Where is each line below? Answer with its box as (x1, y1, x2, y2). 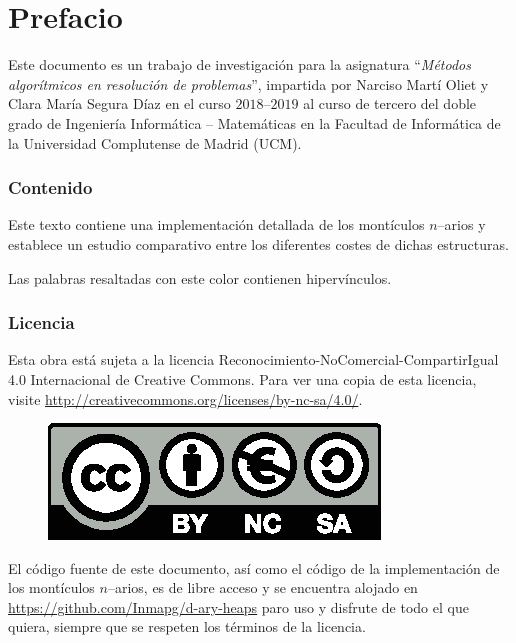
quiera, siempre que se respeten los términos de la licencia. (8, 616, 366, 637)
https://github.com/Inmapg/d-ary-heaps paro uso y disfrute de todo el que (8, 596, 469, 617)
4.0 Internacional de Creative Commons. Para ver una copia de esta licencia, (8, 368, 477, 389)
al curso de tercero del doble (303, 93, 477, 114)
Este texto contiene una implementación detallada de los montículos (8, 214, 425, 235)
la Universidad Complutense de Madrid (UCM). (8, 132, 302, 153)
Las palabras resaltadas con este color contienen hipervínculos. (8, 267, 392, 288)
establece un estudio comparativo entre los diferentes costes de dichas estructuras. (8, 233, 509, 254)
